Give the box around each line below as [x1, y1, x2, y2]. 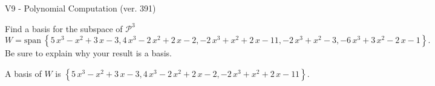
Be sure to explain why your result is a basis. [5, 47, 172, 59]
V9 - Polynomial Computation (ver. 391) [5, 2, 156, 14]
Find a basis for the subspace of [5, 22, 123, 35]
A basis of [5, 67, 42, 79]
